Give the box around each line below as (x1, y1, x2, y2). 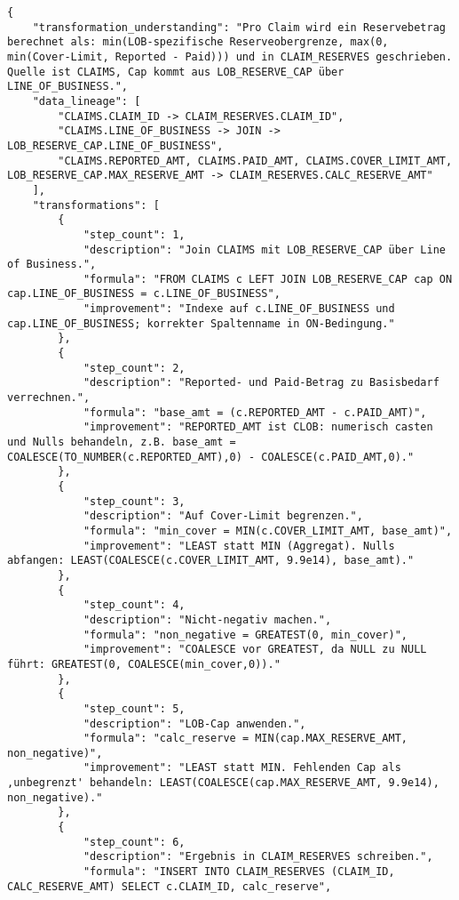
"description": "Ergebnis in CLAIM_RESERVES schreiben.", (83, 850, 433, 864)
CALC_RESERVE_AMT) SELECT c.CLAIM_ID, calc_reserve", (7, 880, 332, 893)
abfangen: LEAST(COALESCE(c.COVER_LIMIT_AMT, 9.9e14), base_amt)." (7, 554, 415, 567)
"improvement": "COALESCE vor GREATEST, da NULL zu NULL (83, 643, 427, 656)
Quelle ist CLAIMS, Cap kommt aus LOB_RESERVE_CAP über (7, 65, 344, 78)
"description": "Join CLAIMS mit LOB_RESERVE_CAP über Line (83, 243, 446, 256)
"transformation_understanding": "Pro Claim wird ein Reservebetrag (32, 20, 446, 34)
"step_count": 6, (83, 835, 186, 848)
